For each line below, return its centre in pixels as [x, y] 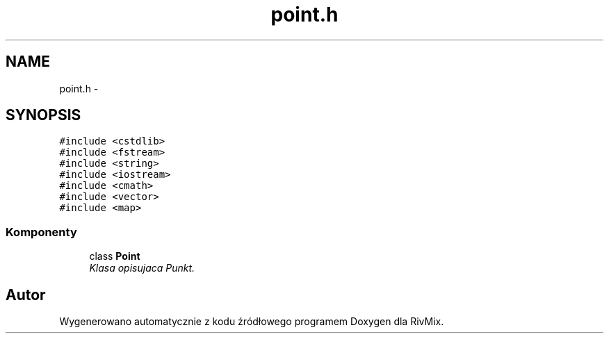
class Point [115, 256]
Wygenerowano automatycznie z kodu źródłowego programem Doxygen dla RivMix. [252, 322]
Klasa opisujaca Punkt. [142, 268]
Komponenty [41, 232]
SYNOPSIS [43, 115]
